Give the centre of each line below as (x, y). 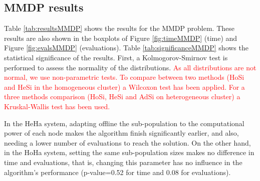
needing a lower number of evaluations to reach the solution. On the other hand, (127, 142)
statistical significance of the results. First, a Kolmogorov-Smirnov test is (116, 57)
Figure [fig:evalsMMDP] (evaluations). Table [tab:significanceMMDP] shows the (126, 48)
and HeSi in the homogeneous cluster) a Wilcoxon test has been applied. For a (124, 87)
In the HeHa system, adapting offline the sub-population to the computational (124, 123)
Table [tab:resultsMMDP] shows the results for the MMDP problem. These (119, 28)
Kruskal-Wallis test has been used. (57, 106)
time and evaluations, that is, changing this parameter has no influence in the (123, 162)
